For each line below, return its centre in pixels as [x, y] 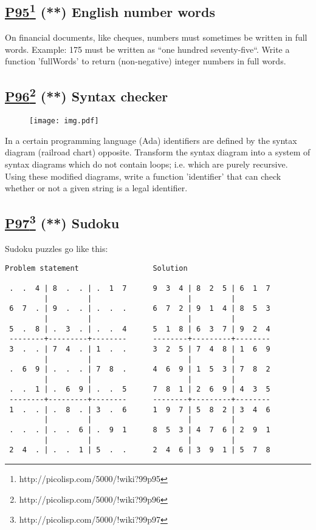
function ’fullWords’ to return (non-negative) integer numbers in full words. [146, 61]
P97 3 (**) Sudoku [62, 222]
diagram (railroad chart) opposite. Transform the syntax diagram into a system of [158, 152]
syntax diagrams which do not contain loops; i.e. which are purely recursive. [146, 164]
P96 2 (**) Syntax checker [87, 95]
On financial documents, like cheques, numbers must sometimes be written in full [156, 37]
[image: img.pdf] [64, 121]
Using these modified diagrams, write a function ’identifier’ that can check [143, 176]
